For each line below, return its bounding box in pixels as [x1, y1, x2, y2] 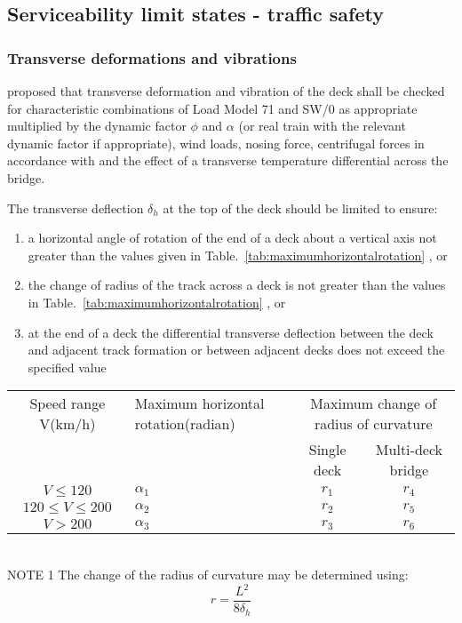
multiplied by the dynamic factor [7, 116, 187, 135]
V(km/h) [39, 413, 96, 435]
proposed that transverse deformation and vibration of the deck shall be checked [7, 82, 445, 100]
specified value [28, 357, 107, 376]
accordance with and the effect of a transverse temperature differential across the [7, 151, 449, 170]
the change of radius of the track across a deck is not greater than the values [28, 276, 446, 294]
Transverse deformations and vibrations [7, 46, 297, 68]
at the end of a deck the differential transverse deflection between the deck [28, 323, 434, 341]
